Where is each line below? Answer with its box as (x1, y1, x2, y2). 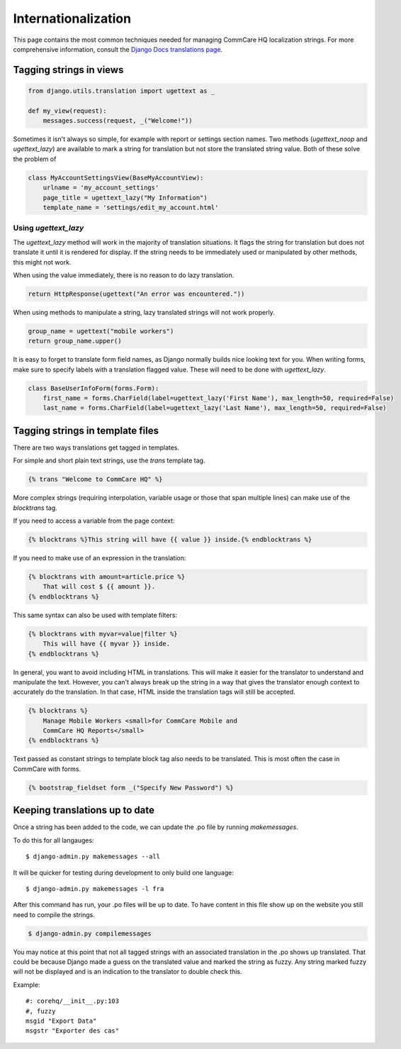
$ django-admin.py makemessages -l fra (26, 884, 164, 893)
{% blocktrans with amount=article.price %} (28, 573, 186, 581)
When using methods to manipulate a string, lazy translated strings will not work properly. (13, 308, 276, 316)
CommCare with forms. (13, 765, 81, 773)
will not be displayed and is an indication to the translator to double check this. (13, 967, 242, 976)
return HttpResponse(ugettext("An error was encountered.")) (28, 289, 245, 298)
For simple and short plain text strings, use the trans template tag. (13, 456, 205, 465)
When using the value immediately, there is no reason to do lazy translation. (13, 270, 235, 279)
